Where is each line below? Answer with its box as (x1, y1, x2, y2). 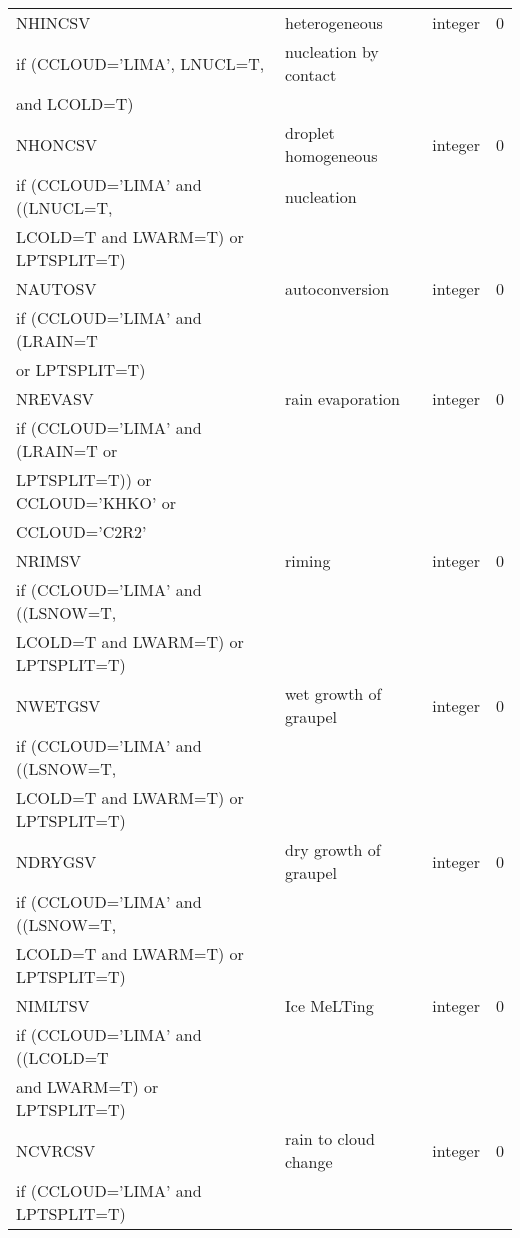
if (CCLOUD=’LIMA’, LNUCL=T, (16, 51, 265, 75)
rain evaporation (285, 387, 400, 410)
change (285, 1150, 333, 1173)
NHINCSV (16, 11, 91, 34)
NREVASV (16, 387, 94, 410)
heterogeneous (285, 11, 383, 34)
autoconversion (285, 277, 390, 300)
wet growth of (285, 682, 382, 705)
